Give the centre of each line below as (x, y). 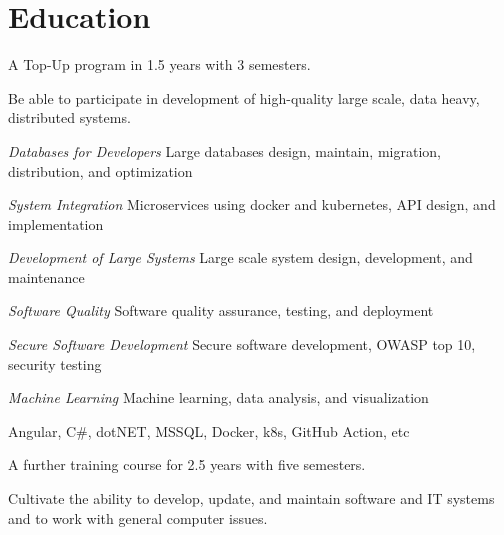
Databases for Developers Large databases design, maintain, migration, (224, 150)
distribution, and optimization (100, 170)
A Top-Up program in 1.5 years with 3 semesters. (159, 64)
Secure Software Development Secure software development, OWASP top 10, (242, 344)
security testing (55, 363)
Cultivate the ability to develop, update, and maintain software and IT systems (251, 498)
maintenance (46, 276)
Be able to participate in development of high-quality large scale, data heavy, (244, 97)
